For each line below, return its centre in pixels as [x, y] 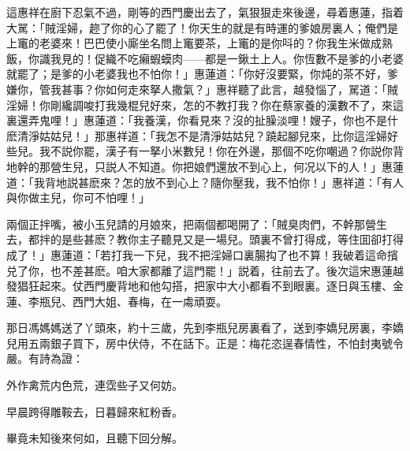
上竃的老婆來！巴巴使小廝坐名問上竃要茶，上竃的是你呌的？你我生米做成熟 [199, 43]
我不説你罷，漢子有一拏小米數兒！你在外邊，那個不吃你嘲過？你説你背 [221, 151]
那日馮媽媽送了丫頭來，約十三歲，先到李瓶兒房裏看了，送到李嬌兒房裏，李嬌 [205, 328]
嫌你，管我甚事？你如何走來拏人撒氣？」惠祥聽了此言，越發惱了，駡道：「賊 [202, 89]
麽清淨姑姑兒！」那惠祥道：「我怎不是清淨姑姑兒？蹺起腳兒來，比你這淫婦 [197, 135]
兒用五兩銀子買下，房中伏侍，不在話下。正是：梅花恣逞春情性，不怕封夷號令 [205, 343]
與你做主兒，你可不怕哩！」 [78, 198]
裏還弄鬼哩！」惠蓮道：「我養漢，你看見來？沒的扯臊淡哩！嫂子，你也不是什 [202, 120]
